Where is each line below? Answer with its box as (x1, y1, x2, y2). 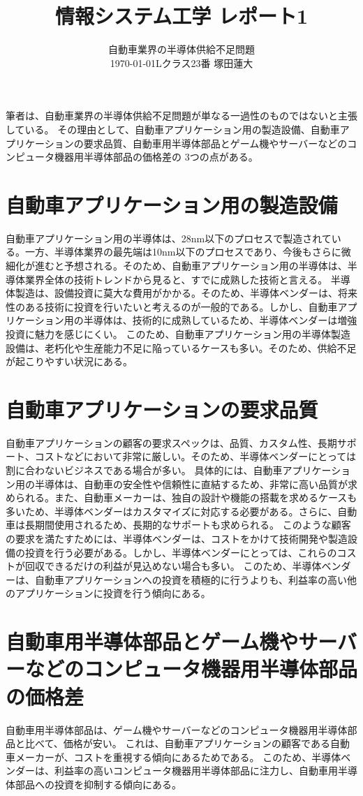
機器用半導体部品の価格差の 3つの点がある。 (54, 149, 258, 164)
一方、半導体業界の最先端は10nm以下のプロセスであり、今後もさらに (24, 244, 341, 259)
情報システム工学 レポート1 (55, 1, 308, 30)
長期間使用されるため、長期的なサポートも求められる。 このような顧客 (24, 517, 351, 532)
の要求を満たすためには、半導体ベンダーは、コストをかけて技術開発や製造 (6, 531, 348, 546)
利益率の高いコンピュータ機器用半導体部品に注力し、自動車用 (54, 763, 338, 778)
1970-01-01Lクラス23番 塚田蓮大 (110, 55, 253, 70)
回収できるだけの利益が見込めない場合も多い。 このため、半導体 (24, 559, 322, 573)
